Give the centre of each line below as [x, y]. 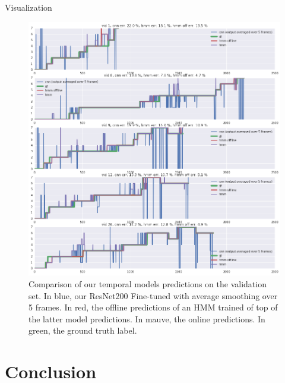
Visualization [28, 7]
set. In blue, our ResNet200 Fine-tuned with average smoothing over [153, 295]
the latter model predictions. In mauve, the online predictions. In [147, 318]
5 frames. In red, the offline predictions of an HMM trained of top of [153, 307]
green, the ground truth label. [83, 330]
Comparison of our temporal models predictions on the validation [148, 284]
